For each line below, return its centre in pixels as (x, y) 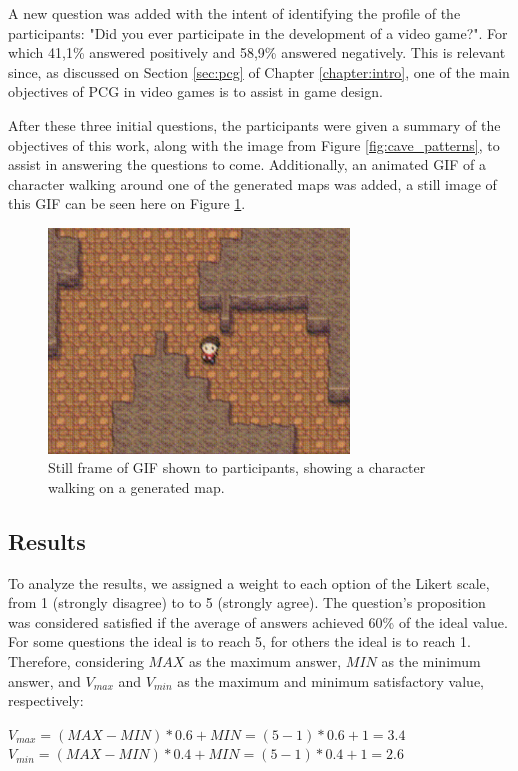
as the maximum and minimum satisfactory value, (330, 680)
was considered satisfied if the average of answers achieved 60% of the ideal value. (258, 621)
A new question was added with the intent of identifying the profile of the (234, 13)
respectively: (46, 700)
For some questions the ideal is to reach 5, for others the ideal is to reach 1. (239, 641)
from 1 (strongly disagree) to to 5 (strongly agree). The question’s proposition (247, 602)
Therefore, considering (76, 661)
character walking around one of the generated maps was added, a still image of (252, 183)
